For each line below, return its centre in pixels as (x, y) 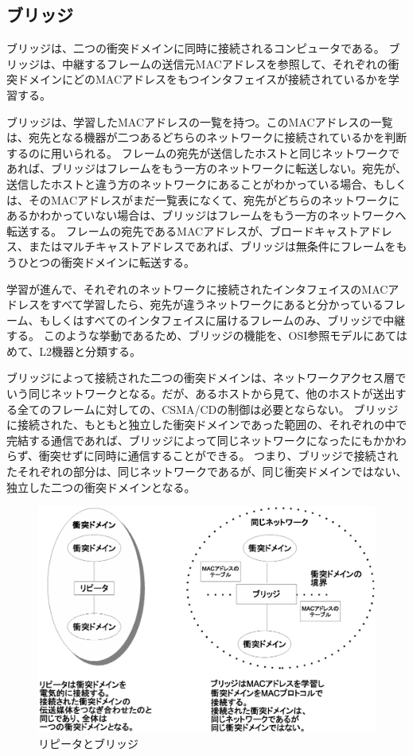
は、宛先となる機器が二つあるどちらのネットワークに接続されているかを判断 (207, 137)
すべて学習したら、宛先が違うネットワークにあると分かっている (217, 304)
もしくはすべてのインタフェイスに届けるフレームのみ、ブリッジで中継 (222, 320)
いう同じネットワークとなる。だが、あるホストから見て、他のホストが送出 (201, 394)
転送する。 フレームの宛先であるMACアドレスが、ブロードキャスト (183, 230)
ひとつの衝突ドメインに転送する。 (106, 261)
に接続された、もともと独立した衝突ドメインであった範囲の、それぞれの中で (207, 425)
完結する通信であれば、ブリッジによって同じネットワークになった (179, 440)
